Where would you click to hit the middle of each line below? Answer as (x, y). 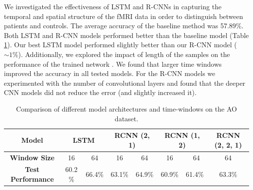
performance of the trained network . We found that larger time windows (113, 64)
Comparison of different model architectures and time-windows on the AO (126, 108)
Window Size (32, 157)
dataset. (126, 118)
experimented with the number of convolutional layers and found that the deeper (125, 83)
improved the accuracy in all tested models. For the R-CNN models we (110, 73)
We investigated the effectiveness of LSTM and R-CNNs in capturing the (113, 6)
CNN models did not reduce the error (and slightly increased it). (100, 92)
